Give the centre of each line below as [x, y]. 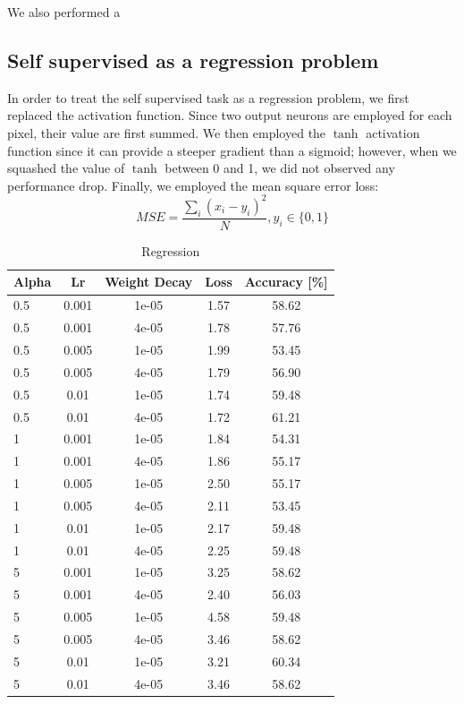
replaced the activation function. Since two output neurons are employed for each [230, 115]
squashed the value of [66, 168]
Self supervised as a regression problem [193, 60]
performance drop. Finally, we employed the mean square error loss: [193, 185]
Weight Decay [149, 282]
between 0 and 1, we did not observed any [280, 168]
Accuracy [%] [286, 282]
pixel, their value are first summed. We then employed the [167, 132]
